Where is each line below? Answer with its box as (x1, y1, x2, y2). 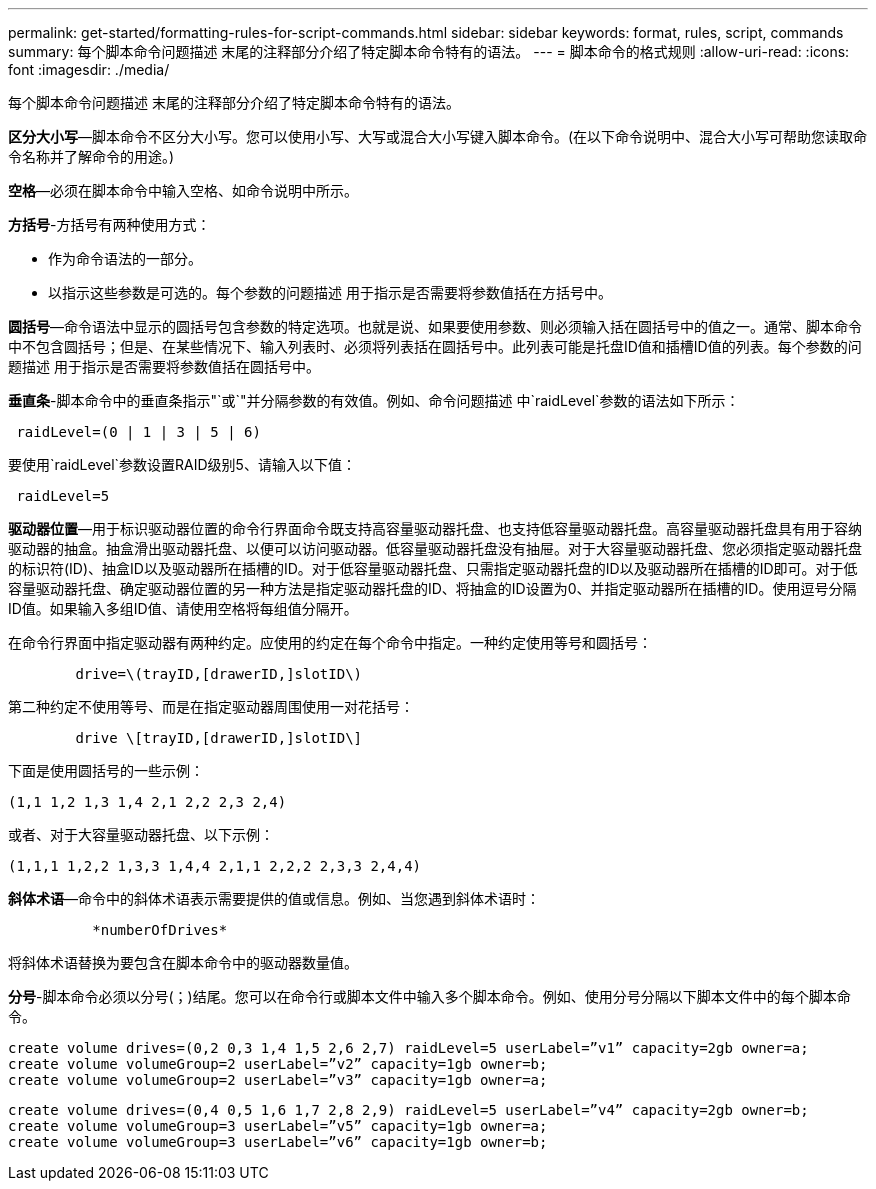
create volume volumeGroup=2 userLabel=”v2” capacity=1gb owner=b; (8, 1056, 548, 1072)
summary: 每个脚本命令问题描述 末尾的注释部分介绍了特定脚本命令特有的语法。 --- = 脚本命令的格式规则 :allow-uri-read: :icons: (8, 43, 850, 60)
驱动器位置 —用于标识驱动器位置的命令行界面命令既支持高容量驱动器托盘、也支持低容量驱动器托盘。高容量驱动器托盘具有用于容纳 (8, 520, 862, 537)
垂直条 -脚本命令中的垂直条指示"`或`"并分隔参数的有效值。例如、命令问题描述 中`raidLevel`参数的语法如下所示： (8, 392, 740, 409)
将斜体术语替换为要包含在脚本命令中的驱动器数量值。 (8, 954, 358, 971)
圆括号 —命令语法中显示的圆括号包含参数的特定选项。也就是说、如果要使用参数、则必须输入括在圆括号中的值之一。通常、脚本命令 (8, 318, 862, 335)
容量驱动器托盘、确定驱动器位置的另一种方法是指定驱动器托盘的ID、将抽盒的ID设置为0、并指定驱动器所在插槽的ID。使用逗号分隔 (8, 580, 857, 597)
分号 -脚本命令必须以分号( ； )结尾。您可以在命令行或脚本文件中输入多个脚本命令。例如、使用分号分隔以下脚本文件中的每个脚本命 (8, 988, 851, 1005)
